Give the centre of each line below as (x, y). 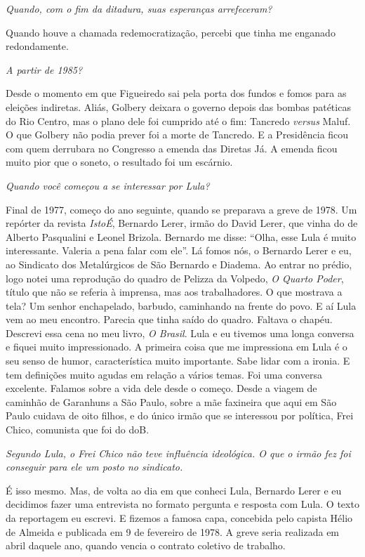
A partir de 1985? (44, 69)
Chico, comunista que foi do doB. (78, 430)
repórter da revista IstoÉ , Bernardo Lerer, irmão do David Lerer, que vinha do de (182, 223)
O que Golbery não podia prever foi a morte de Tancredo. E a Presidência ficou (177, 135)
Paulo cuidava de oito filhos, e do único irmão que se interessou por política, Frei (180, 415)
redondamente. (37, 46)
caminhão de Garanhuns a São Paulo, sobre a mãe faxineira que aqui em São (171, 401)
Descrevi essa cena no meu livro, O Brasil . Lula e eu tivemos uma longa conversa (180, 333)
